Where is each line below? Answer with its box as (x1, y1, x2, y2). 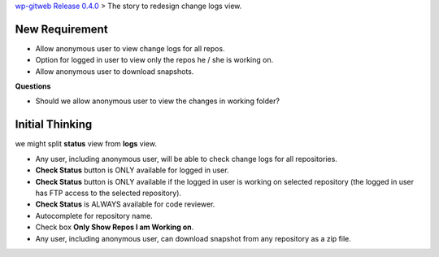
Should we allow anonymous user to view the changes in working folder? (35, 96, 280, 106)
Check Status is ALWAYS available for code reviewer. (35, 199, 215, 209)
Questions (15, 81, 51, 91)
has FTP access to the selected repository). (35, 188, 182, 198)
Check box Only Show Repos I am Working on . (35, 222, 194, 232)
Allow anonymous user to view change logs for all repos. (35, 43, 225, 53)
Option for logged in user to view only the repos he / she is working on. (35, 55, 274, 65)
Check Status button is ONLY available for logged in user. (35, 165, 229, 175)
